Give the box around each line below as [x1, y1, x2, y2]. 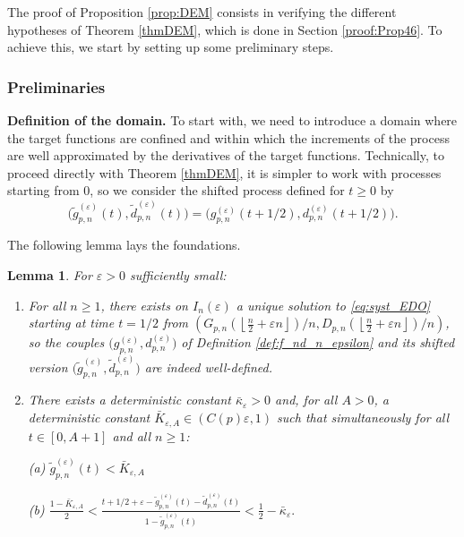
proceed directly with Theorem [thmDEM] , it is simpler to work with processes [7, 163, 442, 182]
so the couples [28, 333, 105, 352]
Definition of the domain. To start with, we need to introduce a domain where [7, 111, 458, 129]
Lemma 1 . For [7, 266, 92, 285]
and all [112, 426, 151, 445]
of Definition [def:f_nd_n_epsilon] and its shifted [181, 333, 455, 352]
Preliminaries [7, 75, 106, 98]
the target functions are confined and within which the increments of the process [7, 128, 450, 147]
